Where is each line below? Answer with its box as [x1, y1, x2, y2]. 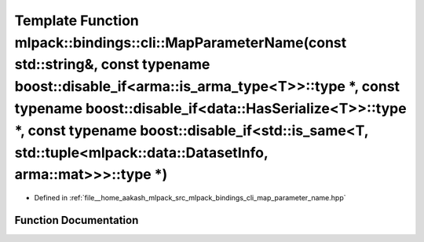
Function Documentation [14, 213, 139, 227]
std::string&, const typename [14, 56, 210, 74]
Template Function [14, 12, 139, 29]
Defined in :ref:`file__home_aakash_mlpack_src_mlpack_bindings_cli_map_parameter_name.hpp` [34, 193, 346, 203]
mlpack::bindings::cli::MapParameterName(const [14, 34, 347, 51]
